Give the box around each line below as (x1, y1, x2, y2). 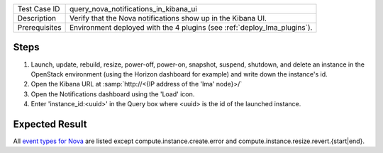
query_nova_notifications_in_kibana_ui (69, 4, 198, 13)
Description (17, 13, 57, 23)
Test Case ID (17, 4, 60, 13)
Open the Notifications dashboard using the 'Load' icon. (30, 89, 195, 98)
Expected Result (13, 118, 87, 130)
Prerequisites (17, 23, 62, 32)
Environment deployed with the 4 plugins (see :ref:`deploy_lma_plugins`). (69, 23, 313, 32)
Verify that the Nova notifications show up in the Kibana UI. (69, 13, 267, 23)
